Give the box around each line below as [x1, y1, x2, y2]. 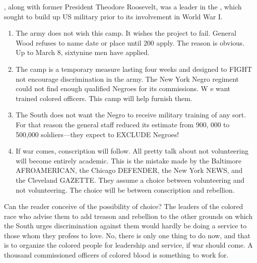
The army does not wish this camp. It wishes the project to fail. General [15, 28, 237, 38]
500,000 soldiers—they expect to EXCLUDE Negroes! [15, 129, 179, 139]
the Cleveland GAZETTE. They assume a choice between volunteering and [15, 174, 245, 185]
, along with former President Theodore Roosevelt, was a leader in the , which [4, 1, 242, 11]
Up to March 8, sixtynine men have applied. [15, 47, 150, 57]
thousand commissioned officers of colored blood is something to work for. [4, 250, 229, 260]
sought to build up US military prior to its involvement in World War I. [4, 11, 223, 21]
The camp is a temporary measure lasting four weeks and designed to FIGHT [15, 63, 252, 74]
